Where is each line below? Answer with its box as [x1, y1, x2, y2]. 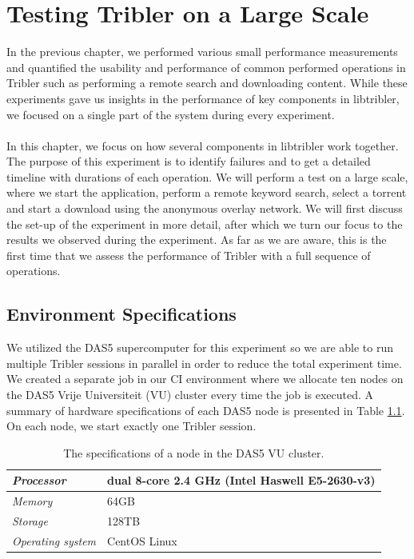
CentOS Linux [107, 532, 177, 549]
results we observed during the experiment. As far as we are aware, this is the [6, 231, 387, 248]
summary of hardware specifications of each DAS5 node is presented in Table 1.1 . [6, 401, 405, 418]
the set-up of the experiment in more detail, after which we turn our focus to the [6, 215, 403, 232]
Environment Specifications [6, 301, 237, 326]
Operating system [12, 532, 97, 549]
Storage [12, 513, 48, 529]
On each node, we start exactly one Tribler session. [6, 417, 257, 434]
